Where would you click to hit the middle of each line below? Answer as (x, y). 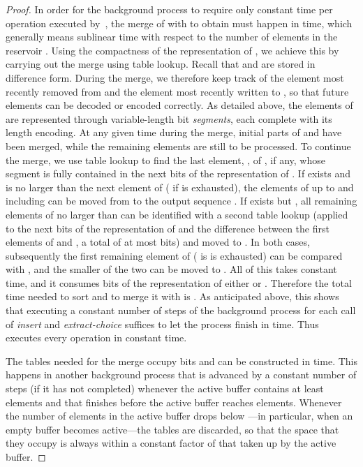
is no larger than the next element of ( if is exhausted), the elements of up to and (180, 187)
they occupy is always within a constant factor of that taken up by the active (171, 443)
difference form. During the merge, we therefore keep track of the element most (175, 77)
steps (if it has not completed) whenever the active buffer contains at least (165, 388)
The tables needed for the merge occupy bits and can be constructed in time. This (181, 361)
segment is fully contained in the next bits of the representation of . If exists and (178, 173)
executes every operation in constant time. (96, 338)
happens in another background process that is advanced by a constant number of (181, 375)
